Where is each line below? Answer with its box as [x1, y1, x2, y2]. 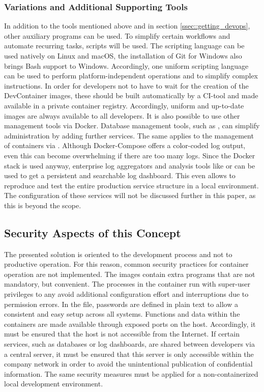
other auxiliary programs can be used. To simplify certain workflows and [4, 30, 230, 41]
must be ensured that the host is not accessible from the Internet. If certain [4, 328, 240, 339]
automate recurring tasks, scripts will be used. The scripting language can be [4, 40, 245, 51]
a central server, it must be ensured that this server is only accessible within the [4, 348, 254, 359]
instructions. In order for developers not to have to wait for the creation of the [4, 80, 249, 91]
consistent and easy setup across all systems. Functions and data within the [4, 309, 240, 319]
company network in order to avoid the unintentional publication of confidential [4, 358, 253, 369]
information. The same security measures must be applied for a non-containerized [4, 368, 258, 379]
